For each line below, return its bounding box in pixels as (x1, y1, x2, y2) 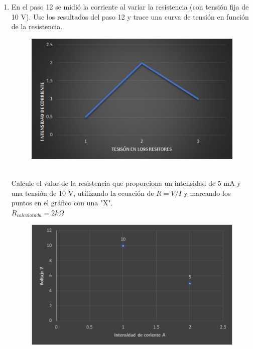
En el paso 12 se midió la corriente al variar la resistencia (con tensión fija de (11, 2, 249, 12)
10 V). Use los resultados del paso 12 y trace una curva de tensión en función (11, 11, 249, 22)
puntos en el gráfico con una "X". (11, 197, 113, 208)
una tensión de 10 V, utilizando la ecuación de (11, 187, 154, 198)
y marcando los (184, 187, 231, 198)
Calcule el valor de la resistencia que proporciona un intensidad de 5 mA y (11, 178, 241, 188)
